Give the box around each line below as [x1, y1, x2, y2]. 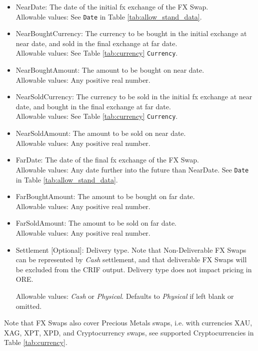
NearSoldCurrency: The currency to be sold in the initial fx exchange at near [15, 91, 252, 102]
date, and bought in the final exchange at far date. [15, 101, 171, 111]
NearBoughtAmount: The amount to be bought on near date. [15, 65, 204, 75]
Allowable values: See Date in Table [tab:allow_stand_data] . [15, 11, 202, 22]
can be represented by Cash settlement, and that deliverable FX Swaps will [15, 254, 247, 265]
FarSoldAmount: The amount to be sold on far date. [15, 218, 177, 228]
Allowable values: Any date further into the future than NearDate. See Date [15, 164, 249, 174]
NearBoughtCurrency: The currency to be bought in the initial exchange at [15, 28, 247, 39]
